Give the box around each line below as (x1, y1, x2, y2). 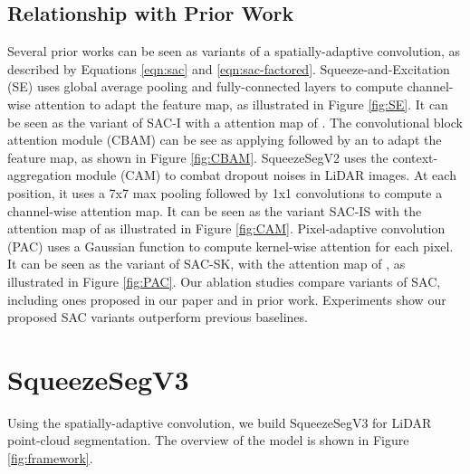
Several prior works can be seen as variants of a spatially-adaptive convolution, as (7, 42, 460, 61)
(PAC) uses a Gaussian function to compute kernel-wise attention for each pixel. (7, 236, 454, 255)
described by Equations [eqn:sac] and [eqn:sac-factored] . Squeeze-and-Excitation (7, 59, 450, 78)
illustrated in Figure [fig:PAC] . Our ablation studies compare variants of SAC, (7, 271, 441, 290)
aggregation (7, 166, 72, 185)
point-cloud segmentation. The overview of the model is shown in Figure (7, 431, 409, 450)
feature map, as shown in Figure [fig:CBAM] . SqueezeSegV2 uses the (7, 147, 388, 166)
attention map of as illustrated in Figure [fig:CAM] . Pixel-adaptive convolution (7, 219, 446, 238)
